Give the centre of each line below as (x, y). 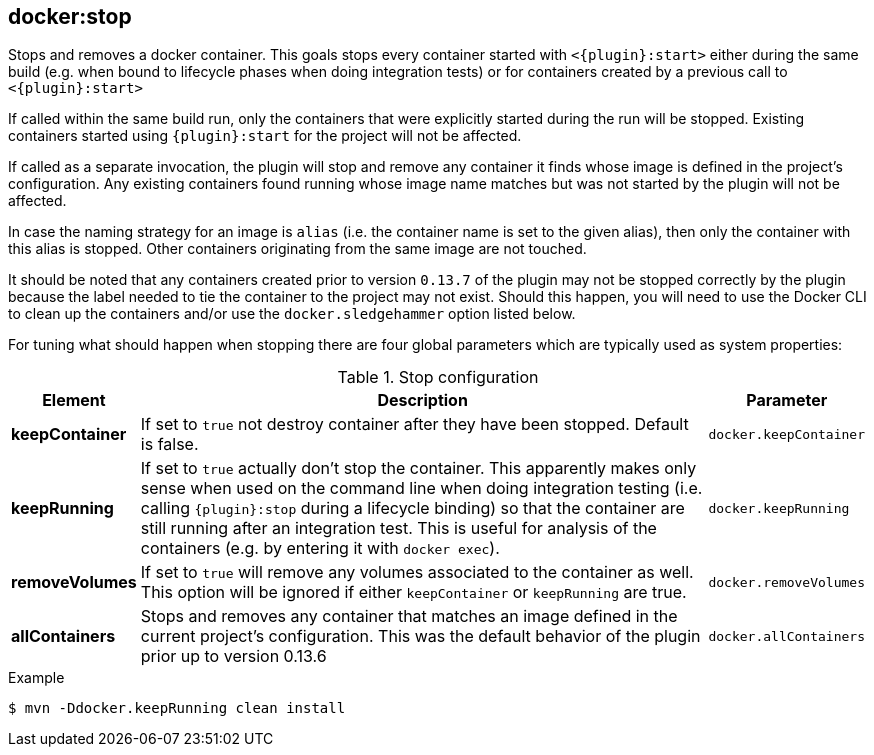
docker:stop (70, 16)
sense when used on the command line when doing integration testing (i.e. (421, 488)
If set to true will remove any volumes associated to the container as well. (417, 572)
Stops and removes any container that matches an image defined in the (409, 616)
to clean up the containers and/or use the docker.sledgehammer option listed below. (292, 314)
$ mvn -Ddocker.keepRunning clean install (177, 708)
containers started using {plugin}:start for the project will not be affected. (265, 136)
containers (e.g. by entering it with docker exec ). (320, 548)
